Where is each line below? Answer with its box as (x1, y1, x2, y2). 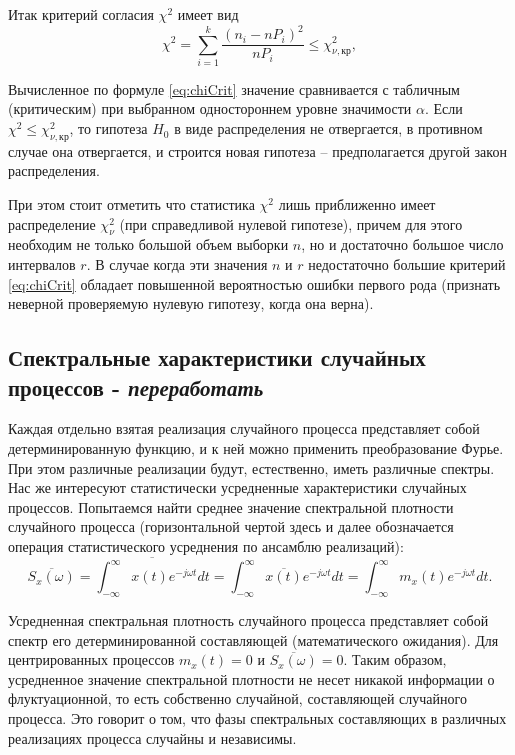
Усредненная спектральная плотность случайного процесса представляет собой (8, 610, 489, 631)
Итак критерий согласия (8, 4, 154, 24)
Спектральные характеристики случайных (8, 342, 426, 373)
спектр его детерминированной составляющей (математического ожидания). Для (8, 629, 499, 650)
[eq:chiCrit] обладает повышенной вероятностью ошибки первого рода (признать (8, 273, 501, 294)
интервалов (8, 254, 76, 275)
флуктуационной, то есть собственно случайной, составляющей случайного (8, 688, 467, 709)
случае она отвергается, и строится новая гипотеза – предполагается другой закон (8, 140, 507, 161)
